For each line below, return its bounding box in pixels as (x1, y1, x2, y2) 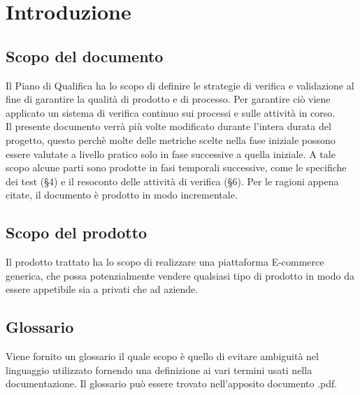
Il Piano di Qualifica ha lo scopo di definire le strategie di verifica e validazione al (6, 78, 354, 92)
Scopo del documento (6, 45, 164, 66)
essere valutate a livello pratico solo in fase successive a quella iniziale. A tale (6, 146, 336, 161)
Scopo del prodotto (6, 222, 147, 243)
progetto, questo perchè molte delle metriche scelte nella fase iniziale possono (6, 132, 336, 147)
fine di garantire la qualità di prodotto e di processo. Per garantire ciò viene (6, 92, 331, 106)
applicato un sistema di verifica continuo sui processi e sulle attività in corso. (6, 105, 336, 120)
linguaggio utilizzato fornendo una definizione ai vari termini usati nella (6, 362, 312, 377)
